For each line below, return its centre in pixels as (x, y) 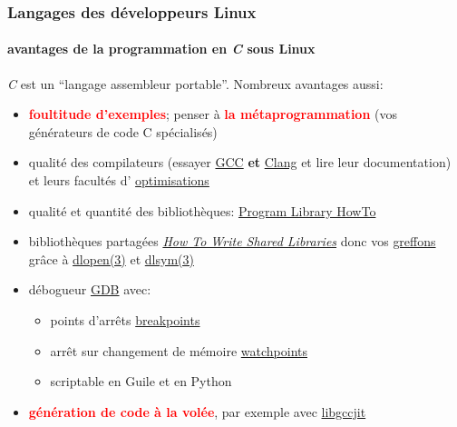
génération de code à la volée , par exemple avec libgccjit (197, 411)
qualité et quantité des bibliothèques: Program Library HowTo (202, 210)
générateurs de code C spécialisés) (123, 131)
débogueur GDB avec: (90, 289)
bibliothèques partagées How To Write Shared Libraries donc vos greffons (232, 241)
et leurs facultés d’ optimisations (119, 180)
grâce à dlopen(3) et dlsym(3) (111, 258)
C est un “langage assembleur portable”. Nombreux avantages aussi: (195, 83)
